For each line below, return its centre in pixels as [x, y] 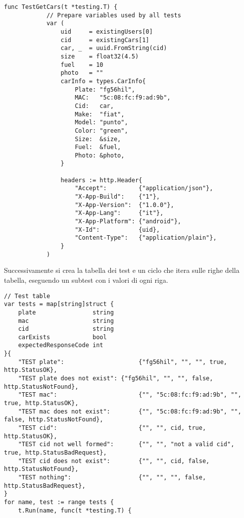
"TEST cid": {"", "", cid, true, [112, 428]
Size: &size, [98, 139]
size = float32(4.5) [100, 56]
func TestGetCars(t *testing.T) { [61, 7]
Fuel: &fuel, [98, 147]
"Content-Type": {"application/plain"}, [146, 238]
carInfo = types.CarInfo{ [103, 81]
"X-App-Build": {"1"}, [117, 197]
